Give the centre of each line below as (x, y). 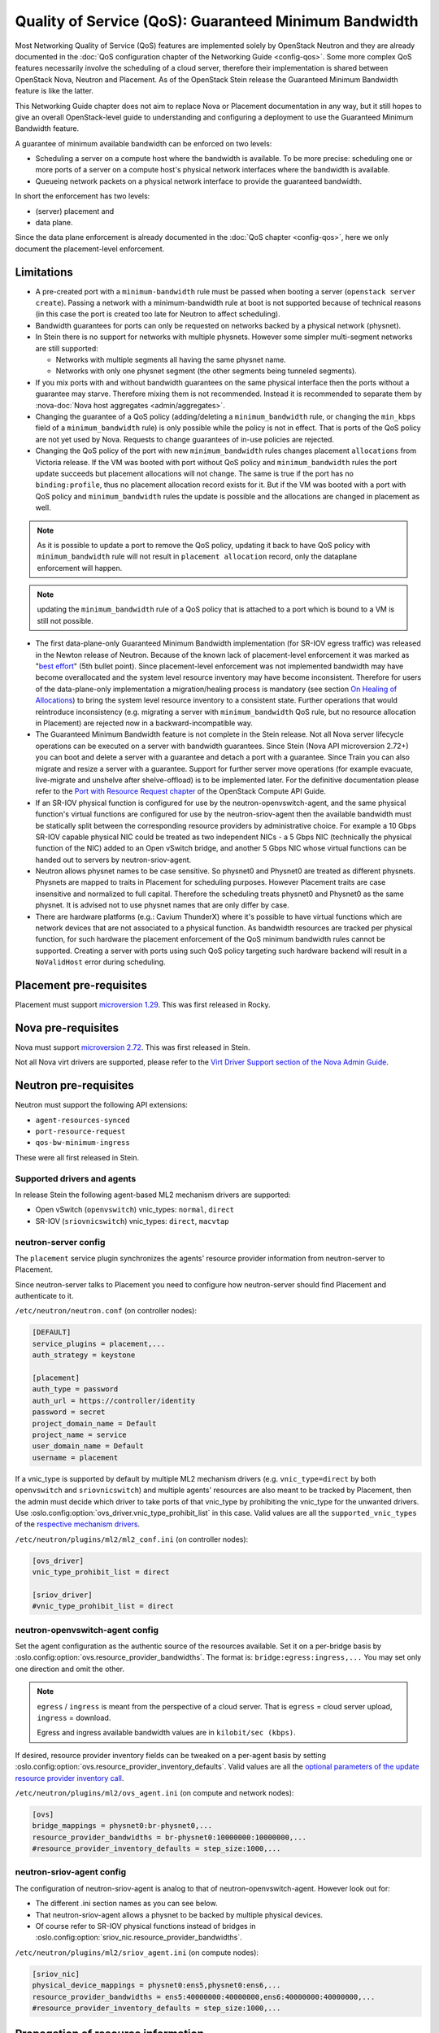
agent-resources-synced (83, 1120)
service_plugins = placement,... (99, 1343)
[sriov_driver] (62, 1595)
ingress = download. (74, 1717)
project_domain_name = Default (95, 1424)
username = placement (75, 1457)
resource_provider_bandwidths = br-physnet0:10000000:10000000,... (170, 1837)
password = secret (69, 1412)
